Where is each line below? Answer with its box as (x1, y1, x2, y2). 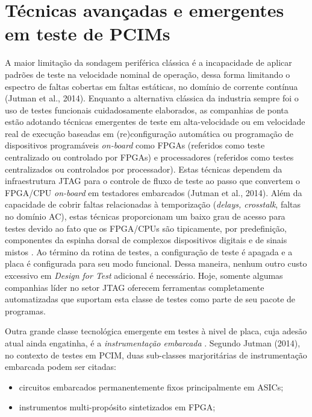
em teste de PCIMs (5, 21, 170, 46)
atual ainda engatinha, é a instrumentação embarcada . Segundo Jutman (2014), (5, 336, 301, 349)
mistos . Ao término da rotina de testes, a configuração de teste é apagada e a (5, 245, 293, 258)
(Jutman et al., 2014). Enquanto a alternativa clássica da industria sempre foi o (5, 92, 299, 104)
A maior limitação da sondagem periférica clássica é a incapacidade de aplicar (5, 56, 292, 69)
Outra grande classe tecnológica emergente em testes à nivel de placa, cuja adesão (5, 325, 307, 337)
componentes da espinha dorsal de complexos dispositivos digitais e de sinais (5, 234, 287, 246)
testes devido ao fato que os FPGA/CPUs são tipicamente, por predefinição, (5, 221, 287, 234)
